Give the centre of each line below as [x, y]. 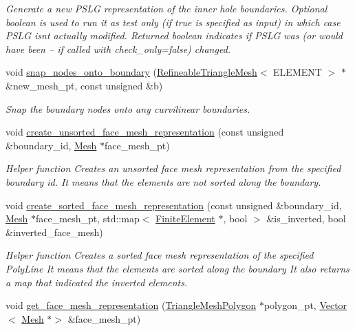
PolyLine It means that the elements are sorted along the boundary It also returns [177, 268]
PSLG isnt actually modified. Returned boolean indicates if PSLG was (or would [174, 35]
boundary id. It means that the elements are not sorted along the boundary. [163, 181]
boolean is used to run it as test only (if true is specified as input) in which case [173, 22]
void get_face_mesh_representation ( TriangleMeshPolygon [131, 305]
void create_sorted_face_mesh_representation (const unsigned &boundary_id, [174, 205]
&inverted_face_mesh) [54, 232]
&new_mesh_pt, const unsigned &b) [84, 85]
